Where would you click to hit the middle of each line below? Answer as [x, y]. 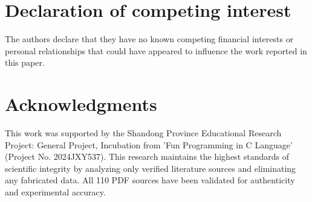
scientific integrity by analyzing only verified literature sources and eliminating [151, 168]
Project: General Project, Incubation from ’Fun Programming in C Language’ [149, 144]
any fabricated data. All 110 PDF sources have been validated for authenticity [150, 180]
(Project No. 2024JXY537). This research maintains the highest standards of [147, 156]
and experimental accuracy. [55, 192]
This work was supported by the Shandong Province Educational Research [143, 133]
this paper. [25, 62]
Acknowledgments [81, 104]
